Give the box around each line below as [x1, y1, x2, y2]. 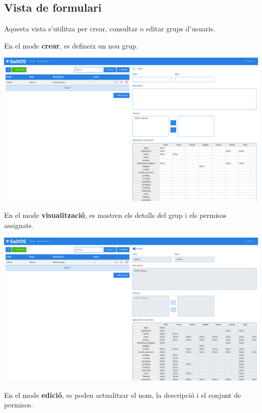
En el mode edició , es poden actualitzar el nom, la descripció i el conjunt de [4, 389, 241, 400]
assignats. [4, 220, 34, 231]
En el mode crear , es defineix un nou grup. [4, 40, 139, 51]
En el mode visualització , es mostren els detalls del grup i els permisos [4, 210, 227, 220]
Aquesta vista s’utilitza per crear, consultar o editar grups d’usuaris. [4, 23, 215, 34]
